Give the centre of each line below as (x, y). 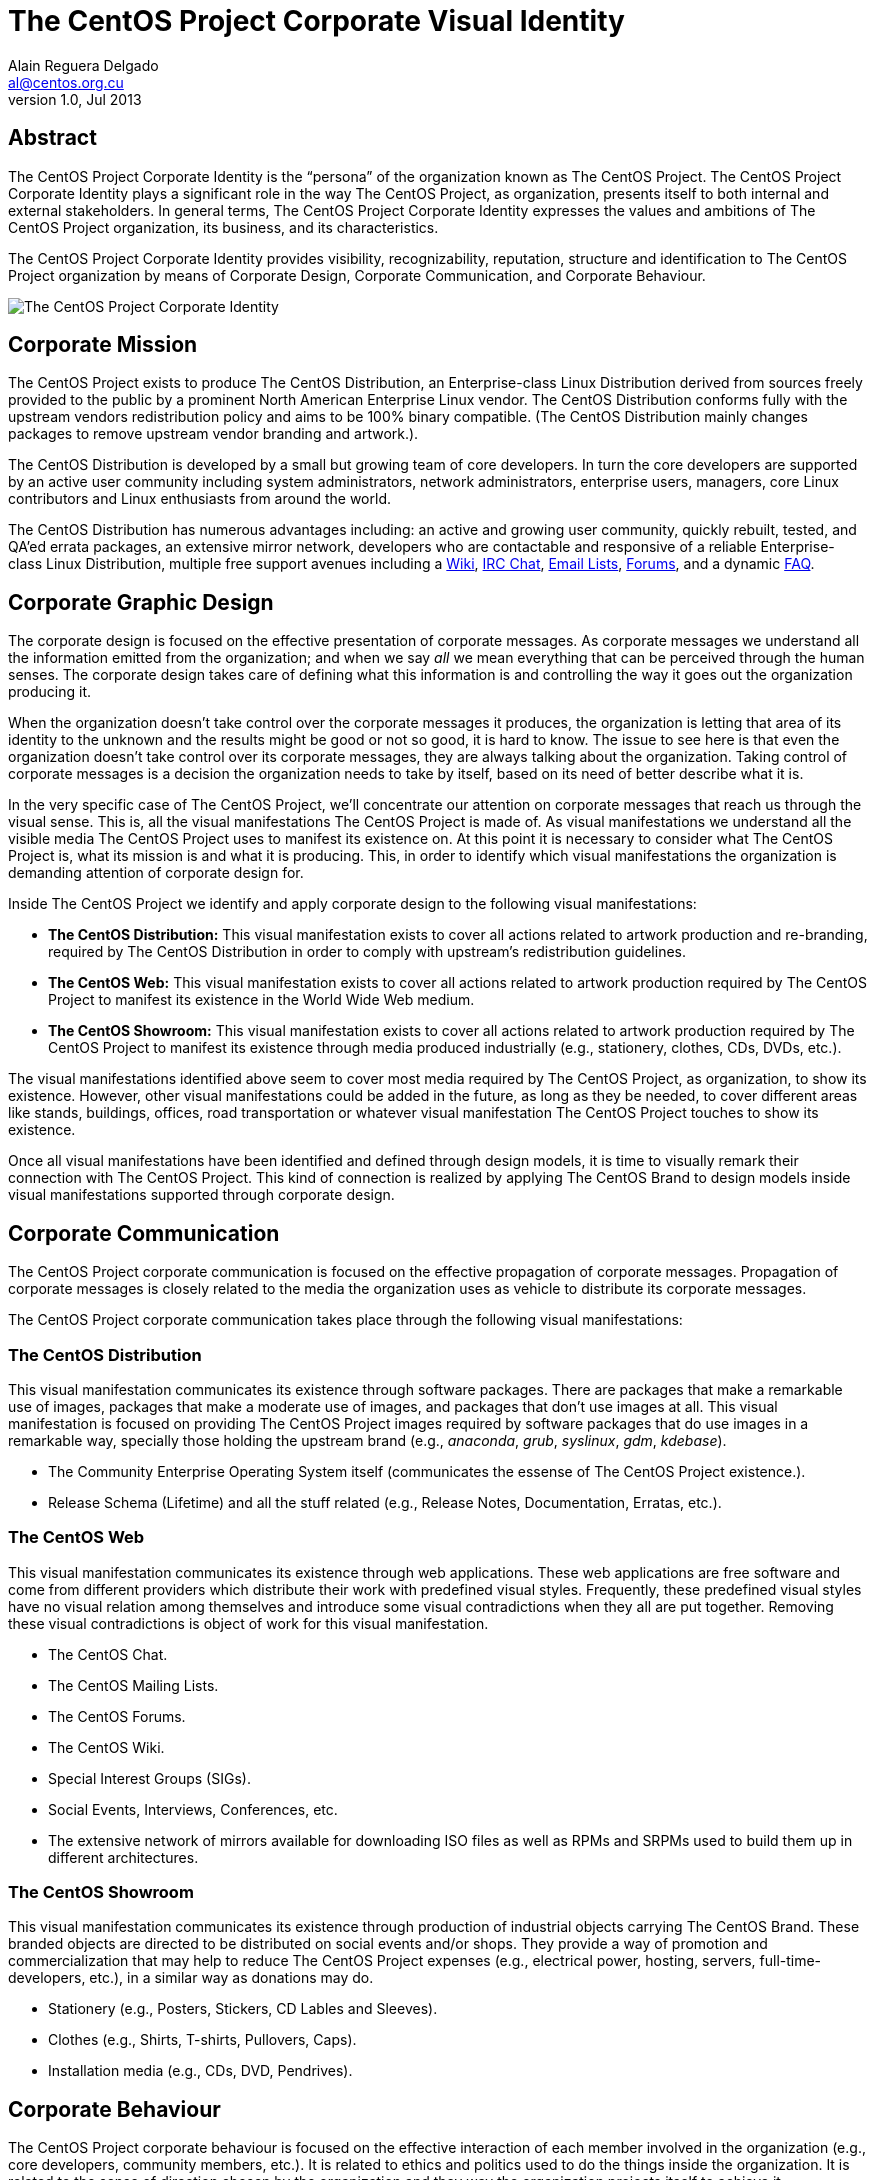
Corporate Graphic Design (141, 602)
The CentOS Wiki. (106, 1747)
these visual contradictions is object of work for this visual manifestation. (248, 1623)
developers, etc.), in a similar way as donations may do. (191, 1978)
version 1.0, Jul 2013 (75, 99)
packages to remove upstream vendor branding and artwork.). (213, 434)
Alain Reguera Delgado (83, 65)
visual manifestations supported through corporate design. (201, 1195)
